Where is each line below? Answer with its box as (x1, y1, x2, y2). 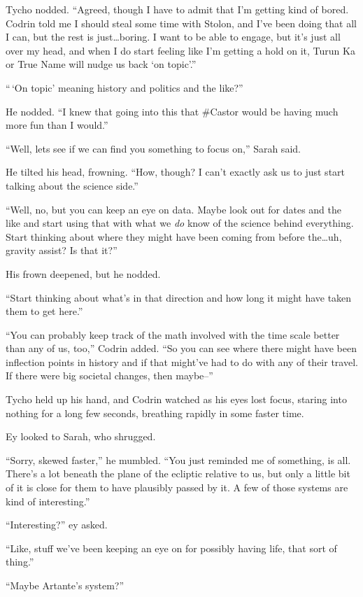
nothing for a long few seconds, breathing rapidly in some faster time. (6, 405, 304, 420)
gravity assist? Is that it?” (6, 243, 118, 258)
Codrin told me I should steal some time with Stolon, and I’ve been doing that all (6, 15, 357, 30)
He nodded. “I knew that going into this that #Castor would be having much (6, 104, 339, 118)
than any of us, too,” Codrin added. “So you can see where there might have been (6, 341, 357, 356)
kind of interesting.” (6, 493, 90, 508)
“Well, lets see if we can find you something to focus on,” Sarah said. (6, 141, 301, 155)
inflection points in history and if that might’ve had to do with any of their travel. (6, 354, 358, 369)
